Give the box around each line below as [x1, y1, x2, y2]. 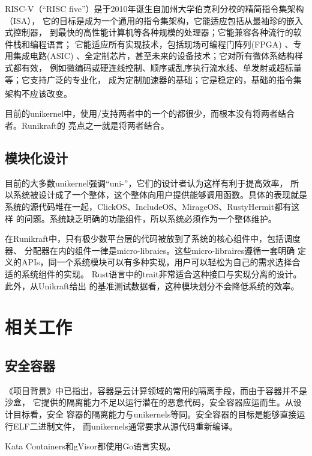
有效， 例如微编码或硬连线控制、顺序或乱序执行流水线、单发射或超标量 [21, 61, 302, 73]
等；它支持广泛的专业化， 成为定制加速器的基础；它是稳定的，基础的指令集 [5, 73, 302, 85]
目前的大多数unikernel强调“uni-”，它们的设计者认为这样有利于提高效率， [5, 176, 288, 189]
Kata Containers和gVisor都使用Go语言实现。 [5, 440, 176, 452]
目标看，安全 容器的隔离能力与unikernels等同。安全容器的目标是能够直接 [13, 407, 297, 420]
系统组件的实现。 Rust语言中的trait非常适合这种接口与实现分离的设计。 [21, 267, 302, 280]
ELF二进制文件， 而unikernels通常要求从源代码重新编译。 [13, 419, 238, 432]
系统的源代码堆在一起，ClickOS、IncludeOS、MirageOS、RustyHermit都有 [5, 200, 292, 212]
